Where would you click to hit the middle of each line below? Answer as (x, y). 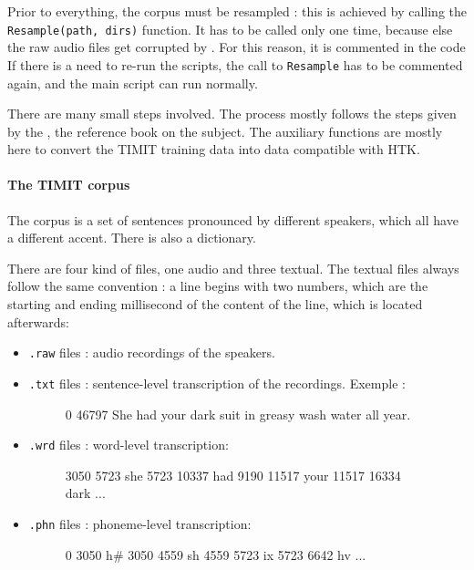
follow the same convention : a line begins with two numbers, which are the (218, 286)
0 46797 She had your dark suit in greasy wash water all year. (238, 414)
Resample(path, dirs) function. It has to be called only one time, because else (230, 29)
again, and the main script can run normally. (133, 83)
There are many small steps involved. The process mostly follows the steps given (232, 114)
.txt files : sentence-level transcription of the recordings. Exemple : (217, 383)
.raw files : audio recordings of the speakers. (152, 352)
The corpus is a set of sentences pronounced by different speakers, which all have (233, 219)
